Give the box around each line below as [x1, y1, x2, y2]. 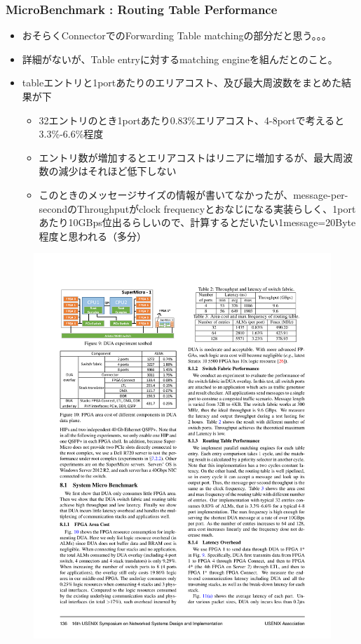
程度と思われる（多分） [39, 228, 147, 243]
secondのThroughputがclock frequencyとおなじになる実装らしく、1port [39, 201, 356, 216]
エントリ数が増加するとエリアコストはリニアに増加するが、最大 [39, 150, 334, 164]
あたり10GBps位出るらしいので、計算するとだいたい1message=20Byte [39, 215, 356, 230]
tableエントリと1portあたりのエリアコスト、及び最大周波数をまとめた [22, 75, 341, 90]
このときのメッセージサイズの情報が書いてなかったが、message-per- [39, 187, 348, 202]
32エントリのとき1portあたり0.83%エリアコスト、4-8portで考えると [39, 112, 345, 127]
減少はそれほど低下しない [58, 164, 177, 178]
